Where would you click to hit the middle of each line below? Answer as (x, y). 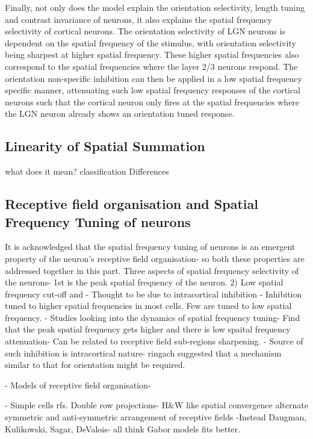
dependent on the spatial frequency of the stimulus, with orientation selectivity (150, 42)
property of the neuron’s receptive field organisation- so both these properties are (155, 258)
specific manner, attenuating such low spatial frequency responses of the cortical (153, 90)
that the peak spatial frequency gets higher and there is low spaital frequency (148, 329)
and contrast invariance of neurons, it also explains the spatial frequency (138, 19)
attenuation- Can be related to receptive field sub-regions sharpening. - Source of (154, 341)
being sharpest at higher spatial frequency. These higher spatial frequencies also (152, 54)
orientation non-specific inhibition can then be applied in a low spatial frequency (153, 78)
